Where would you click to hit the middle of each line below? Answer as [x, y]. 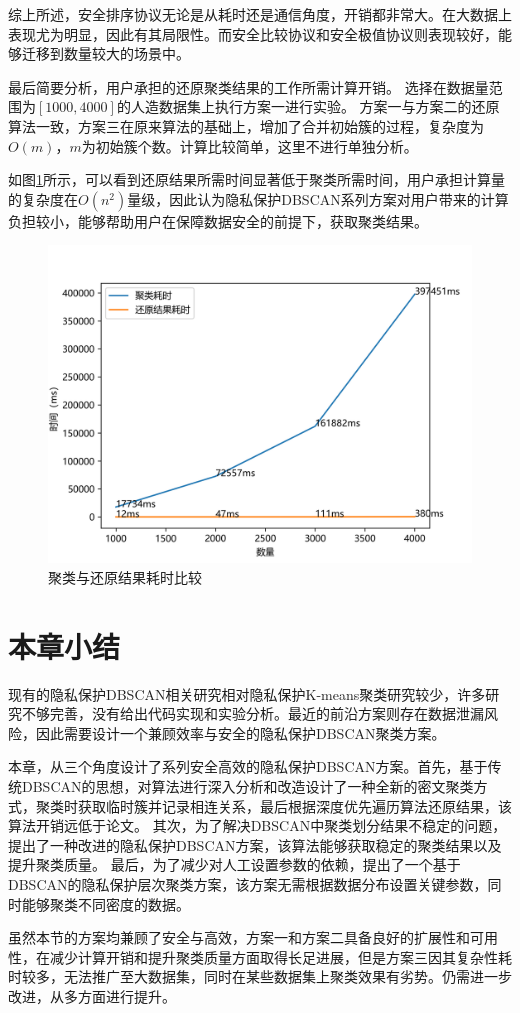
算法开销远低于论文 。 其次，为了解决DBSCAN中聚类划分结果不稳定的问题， [257, 825]
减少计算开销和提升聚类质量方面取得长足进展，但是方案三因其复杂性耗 [280, 956]
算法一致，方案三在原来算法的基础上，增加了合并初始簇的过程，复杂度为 [246, 125]
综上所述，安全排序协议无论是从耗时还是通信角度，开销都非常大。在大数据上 [260, 14]
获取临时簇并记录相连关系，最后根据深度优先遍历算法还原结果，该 [294, 805]
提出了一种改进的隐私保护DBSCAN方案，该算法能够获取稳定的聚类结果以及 [255, 844]
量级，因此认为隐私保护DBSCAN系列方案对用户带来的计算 [318, 198]
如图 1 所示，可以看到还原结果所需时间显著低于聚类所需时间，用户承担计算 [249, 179]
